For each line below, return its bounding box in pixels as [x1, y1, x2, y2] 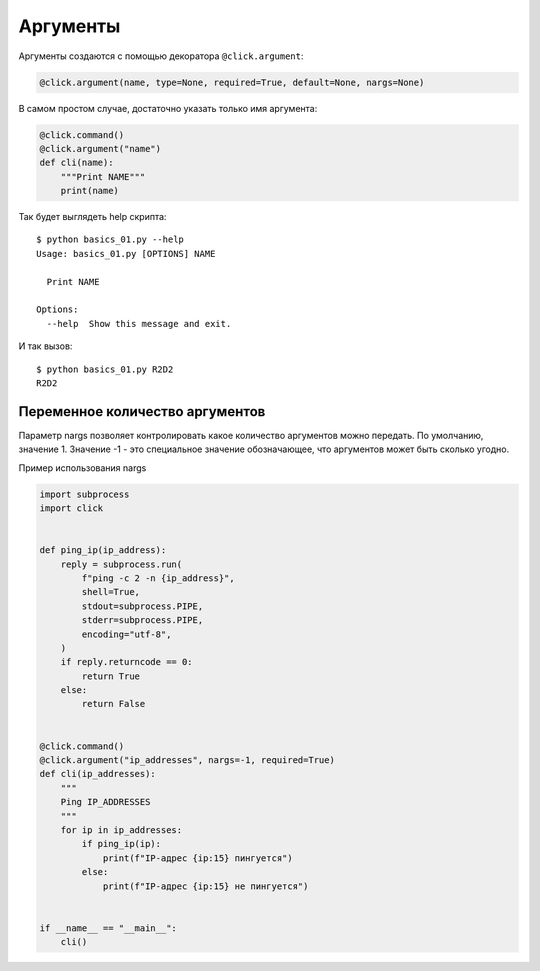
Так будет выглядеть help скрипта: [18, 211, 167, 223]
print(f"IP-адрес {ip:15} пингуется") [102, 852, 294, 864]
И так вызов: [18, 340, 73, 352]
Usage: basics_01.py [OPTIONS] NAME [36, 248, 216, 259]
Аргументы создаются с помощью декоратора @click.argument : [18, 50, 304, 62]
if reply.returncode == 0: [60, 656, 194, 668]
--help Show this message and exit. [46, 318, 232, 329]
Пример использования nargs [18, 461, 147, 474]
